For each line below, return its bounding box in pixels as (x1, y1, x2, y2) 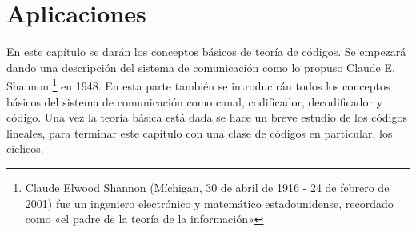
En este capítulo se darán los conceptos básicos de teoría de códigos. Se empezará (6, 43, 406, 60)
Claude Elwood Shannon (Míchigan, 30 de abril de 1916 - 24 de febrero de (25, 178, 390, 195)
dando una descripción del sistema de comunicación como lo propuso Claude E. (6, 58, 395, 75)
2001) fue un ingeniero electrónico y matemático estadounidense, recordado (25, 194, 394, 211)
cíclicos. (6, 140, 44, 157)
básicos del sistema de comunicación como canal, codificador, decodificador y (6, 93, 383, 110)
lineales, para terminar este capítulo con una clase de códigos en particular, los (6, 124, 393, 141)
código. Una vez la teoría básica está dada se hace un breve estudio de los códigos (6, 109, 407, 126)
